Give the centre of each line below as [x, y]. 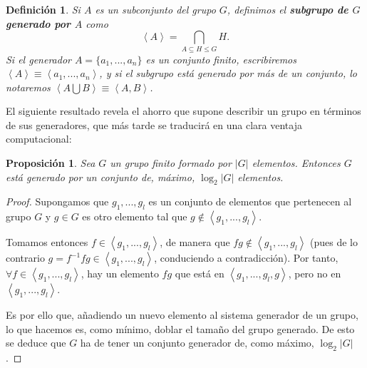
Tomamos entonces [47, 242]
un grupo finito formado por [171, 163]
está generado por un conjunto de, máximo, [100, 177]
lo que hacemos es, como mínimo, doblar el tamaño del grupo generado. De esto [180, 328]
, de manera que [195, 242]
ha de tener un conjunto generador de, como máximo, [197, 343]
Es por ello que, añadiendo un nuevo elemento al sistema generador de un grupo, [182, 315]
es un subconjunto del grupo [155, 9]
